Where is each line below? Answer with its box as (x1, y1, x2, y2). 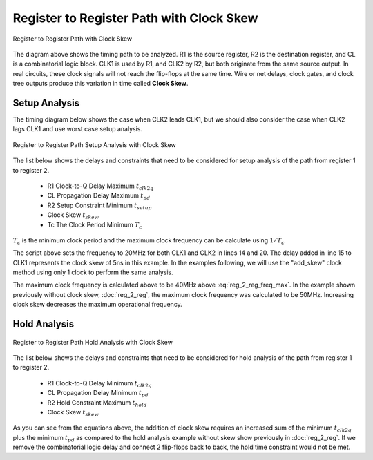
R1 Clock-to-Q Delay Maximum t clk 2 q (47, 182, 154, 191)
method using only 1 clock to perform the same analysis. (12, 268, 173, 276)
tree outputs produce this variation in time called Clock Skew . (12, 79, 189, 88)
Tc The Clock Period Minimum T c (47, 220, 143, 231)
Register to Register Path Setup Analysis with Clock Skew (12, 140, 176, 148)
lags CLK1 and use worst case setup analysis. (12, 125, 143, 133)
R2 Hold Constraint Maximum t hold (47, 398, 148, 408)
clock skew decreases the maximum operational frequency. (12, 300, 182, 309)
